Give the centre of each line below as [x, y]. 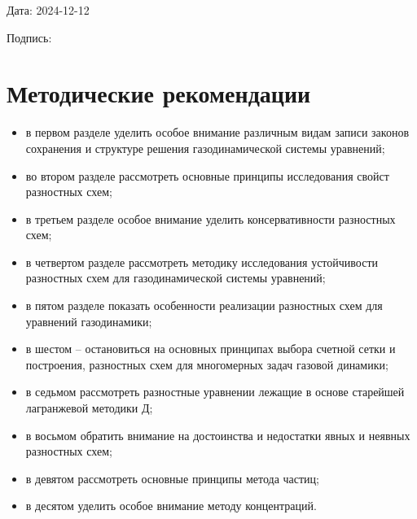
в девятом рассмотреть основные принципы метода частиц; [172, 478]
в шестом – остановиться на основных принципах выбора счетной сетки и [211, 349]
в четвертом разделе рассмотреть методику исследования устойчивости [202, 262]
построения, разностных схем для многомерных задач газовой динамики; [207, 364]
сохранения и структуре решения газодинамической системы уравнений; [205, 148]
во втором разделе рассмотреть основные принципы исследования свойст [207, 175]
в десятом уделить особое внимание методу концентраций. [171, 506]
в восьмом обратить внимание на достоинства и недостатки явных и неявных [218, 435]
